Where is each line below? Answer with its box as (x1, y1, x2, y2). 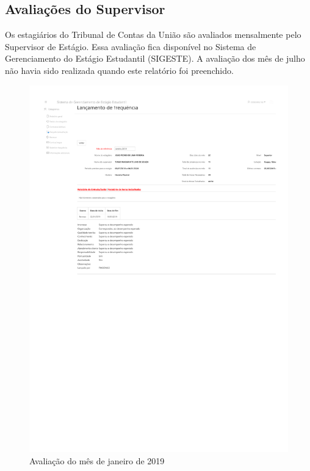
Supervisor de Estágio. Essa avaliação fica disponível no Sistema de (5, 40, 256, 53)
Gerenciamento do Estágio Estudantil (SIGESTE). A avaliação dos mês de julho (5, 52, 305, 65)
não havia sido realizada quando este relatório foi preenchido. (5, 64, 234, 76)
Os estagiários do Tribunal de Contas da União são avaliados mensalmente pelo (5, 28, 301, 41)
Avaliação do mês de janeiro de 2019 (29, 454, 165, 467)
